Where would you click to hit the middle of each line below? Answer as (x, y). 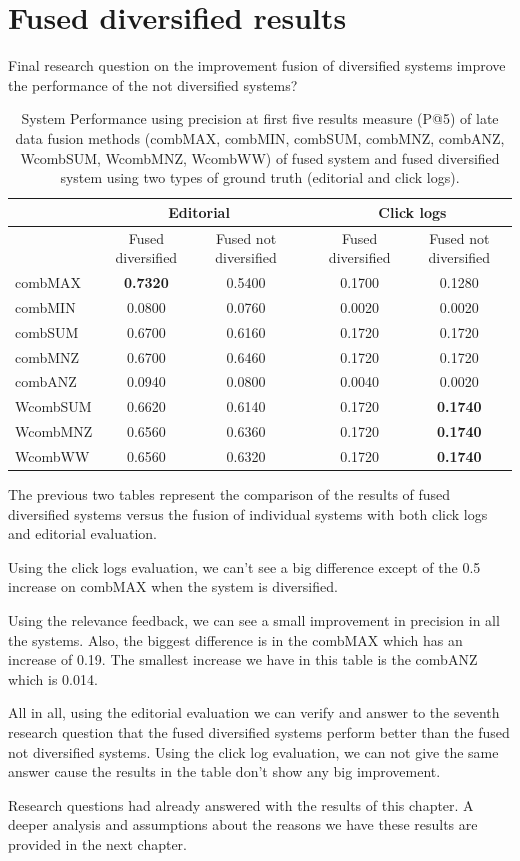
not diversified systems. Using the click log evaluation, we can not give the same (253, 751)
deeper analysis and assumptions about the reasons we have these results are (243, 824)
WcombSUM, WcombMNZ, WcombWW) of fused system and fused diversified (260, 157)
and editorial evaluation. (83, 533)
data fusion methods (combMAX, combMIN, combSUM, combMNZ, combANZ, (260, 137)
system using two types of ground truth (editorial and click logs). (260, 177)
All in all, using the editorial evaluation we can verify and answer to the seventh (254, 712)
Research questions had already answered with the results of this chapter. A (241, 804)
